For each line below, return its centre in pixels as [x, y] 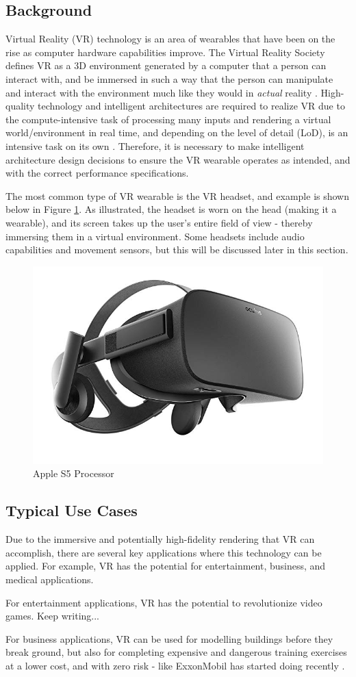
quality [20, 106]
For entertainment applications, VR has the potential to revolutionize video [164, 602]
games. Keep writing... [53, 616]
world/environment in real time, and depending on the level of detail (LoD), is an [177, 132]
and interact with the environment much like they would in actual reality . [162, 92]
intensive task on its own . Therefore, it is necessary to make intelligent [155, 145]
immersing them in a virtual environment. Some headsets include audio [155, 236]
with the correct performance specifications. [97, 173]
